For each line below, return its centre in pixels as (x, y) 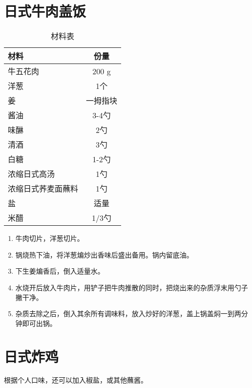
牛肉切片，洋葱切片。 (50, 238)
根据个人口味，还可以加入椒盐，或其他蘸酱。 (76, 380)
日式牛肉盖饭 (45, 11)
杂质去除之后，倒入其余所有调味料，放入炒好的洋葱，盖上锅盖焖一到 (125, 313)
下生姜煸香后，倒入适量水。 (60, 271)
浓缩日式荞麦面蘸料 (43, 189)
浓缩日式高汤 (31, 174)
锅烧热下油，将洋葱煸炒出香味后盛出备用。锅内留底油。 (104, 254)
